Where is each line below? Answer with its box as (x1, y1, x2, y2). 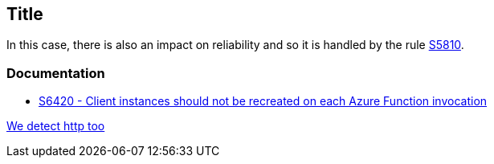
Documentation (6, 64, 105, 81)
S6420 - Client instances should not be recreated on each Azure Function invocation (39, 94, 488, 109)
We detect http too (6, 119, 105, 133)
